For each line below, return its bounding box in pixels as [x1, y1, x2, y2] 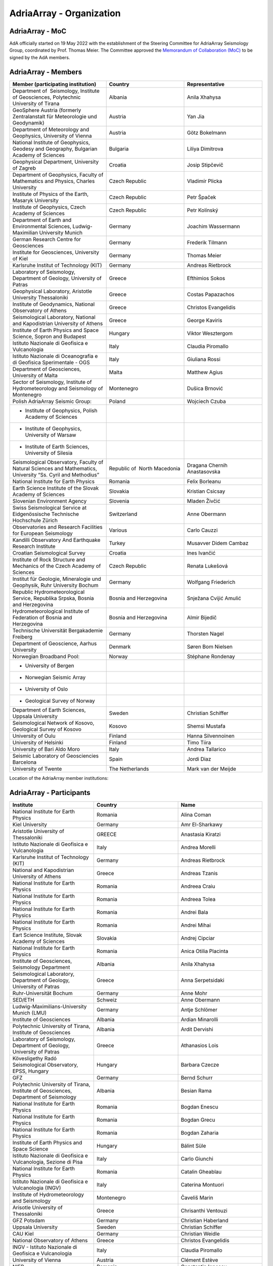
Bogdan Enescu [180, 1103, 218, 1110]
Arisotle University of [12, 1204, 63, 1211]
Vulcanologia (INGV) [12, 1184, 61, 1191]
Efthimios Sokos [187, 274, 225, 282]
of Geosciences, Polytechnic [12, 94, 81, 101]
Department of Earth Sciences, [12, 706, 86, 714]
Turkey [109, 539, 126, 546]
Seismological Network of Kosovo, [12, 719, 95, 726]
